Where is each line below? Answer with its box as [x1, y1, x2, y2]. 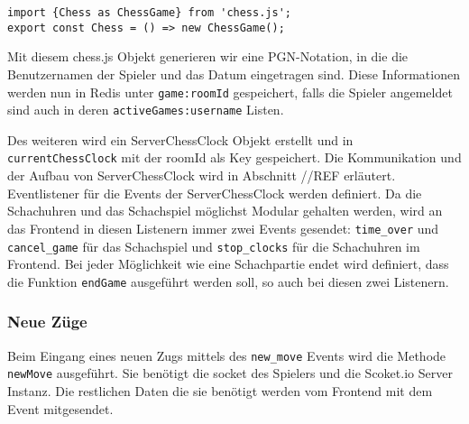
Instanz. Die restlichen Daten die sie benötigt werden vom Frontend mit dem [7, 381, 433, 400]
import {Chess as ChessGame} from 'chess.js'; [7, 6, 291, 19]
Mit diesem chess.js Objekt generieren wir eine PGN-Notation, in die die [7, 47, 409, 66]
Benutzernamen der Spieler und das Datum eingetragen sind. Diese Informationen [7, 64, 460, 83]
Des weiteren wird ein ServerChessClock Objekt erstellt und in [7, 130, 354, 149]
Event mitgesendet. [7, 399, 114, 418]
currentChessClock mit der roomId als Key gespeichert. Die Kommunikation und [7, 148, 462, 167]
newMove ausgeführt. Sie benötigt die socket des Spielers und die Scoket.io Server [7, 364, 453, 383]
